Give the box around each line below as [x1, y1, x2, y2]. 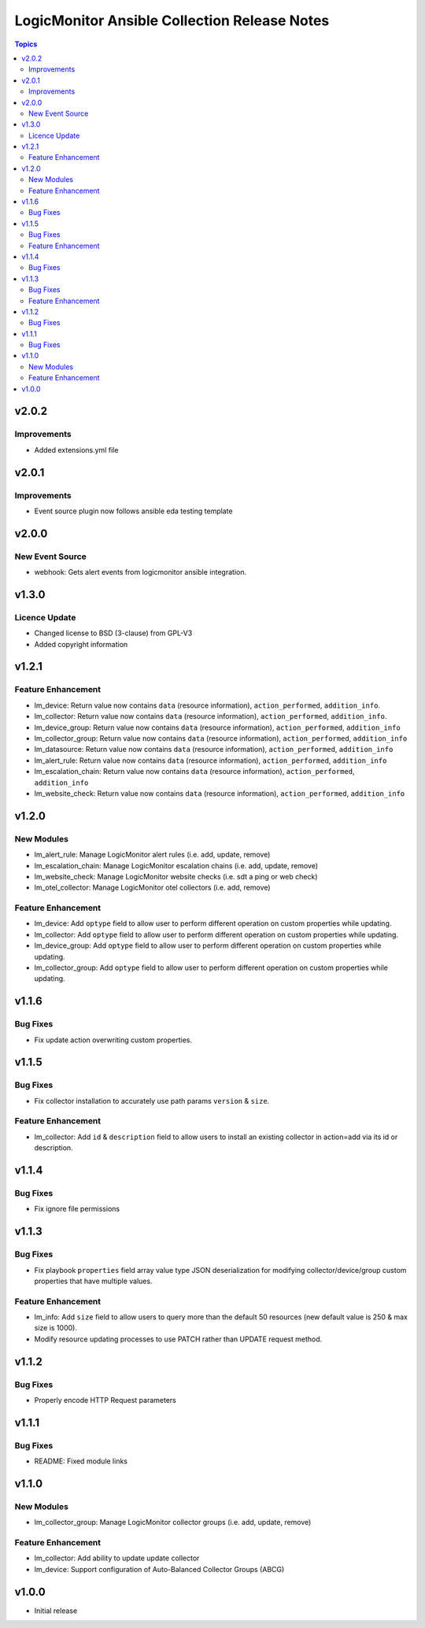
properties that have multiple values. [34, 1276, 153, 1286]
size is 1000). [34, 1323, 78, 1333]
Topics [14, 39, 38, 49]
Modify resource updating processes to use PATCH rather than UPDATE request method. [34, 1334, 323, 1344]
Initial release [34, 1606, 78, 1615]
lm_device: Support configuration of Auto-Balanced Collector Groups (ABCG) [34, 1564, 285, 1574]
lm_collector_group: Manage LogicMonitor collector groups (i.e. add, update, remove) [34, 1518, 312, 1527]
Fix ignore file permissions [34, 1204, 120, 1214]
